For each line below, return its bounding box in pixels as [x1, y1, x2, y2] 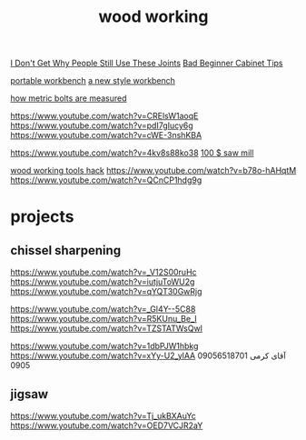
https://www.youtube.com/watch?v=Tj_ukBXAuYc [10, 411, 196, 421]
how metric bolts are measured [10, 93, 127, 104]
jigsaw [10, 386, 49, 402]
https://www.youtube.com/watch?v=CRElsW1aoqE [10, 111, 199, 122]
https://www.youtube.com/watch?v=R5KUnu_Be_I [10, 314, 198, 325]
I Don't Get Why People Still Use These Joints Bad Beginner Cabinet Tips [10, 57, 283, 69]
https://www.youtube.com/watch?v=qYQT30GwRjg [10, 286, 202, 297]
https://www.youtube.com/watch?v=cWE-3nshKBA [10, 130, 202, 141]
